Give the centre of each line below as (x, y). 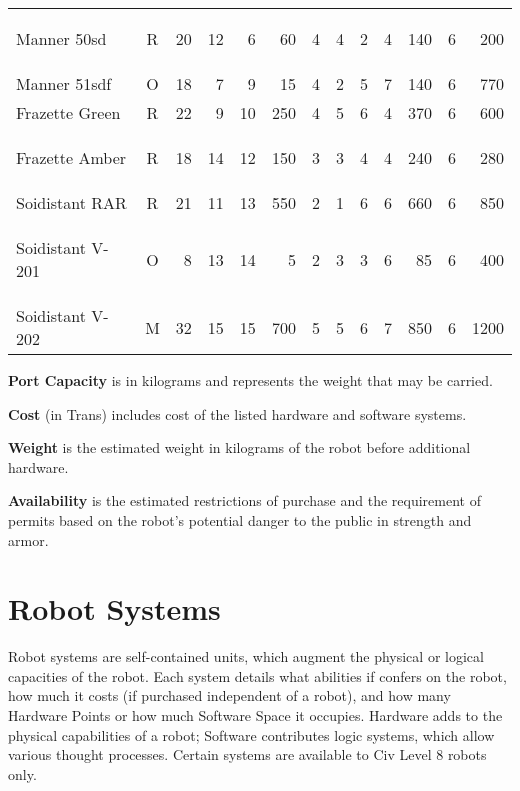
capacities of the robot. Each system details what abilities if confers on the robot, (257, 675)
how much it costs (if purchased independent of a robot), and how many (229, 695)
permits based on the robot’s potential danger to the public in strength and (240, 519)
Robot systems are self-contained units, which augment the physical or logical (246, 656)
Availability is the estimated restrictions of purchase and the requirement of (244, 500)
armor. (28, 539)
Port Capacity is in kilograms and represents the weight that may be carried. (250, 380)
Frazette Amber (71, 157)
